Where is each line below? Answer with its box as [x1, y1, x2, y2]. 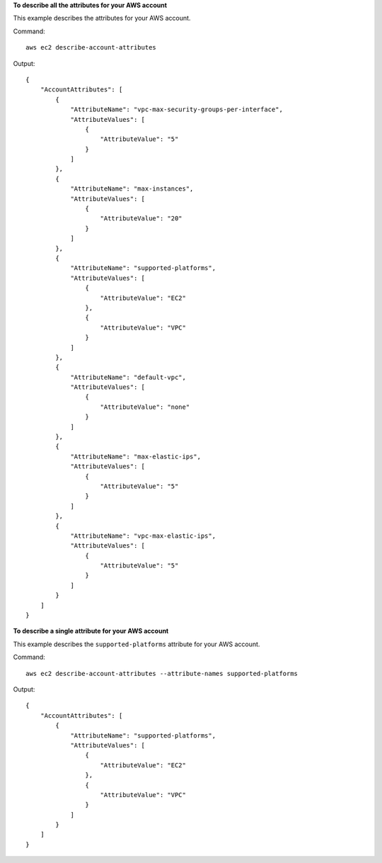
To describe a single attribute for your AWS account [13, 627, 169, 636]
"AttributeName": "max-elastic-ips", [70, 452, 202, 461]
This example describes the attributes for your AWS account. [13, 14, 191, 23]
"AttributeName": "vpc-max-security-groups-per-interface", [70, 106, 283, 113]
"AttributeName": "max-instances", [70, 185, 194, 193]
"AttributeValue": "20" [100, 215, 183, 222]
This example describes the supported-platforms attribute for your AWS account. [13, 640, 260, 648]
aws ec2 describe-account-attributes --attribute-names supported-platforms [25, 670, 299, 677]
